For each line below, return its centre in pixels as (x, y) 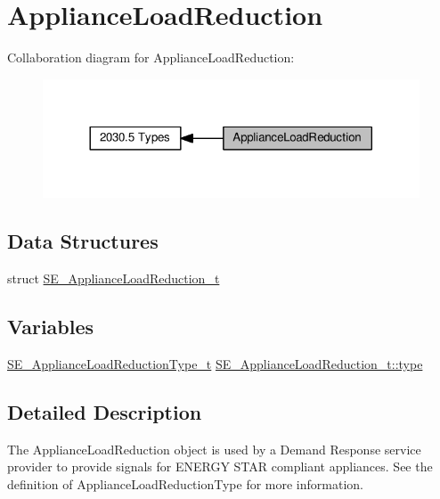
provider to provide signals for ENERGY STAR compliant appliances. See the (220, 466)
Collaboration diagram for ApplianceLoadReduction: (151, 57)
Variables (51, 327)
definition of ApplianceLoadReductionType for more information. (185, 483)
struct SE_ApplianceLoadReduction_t (114, 278)
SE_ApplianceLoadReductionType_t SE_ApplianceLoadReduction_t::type (215, 363)
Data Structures (83, 241)
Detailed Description (105, 411)
